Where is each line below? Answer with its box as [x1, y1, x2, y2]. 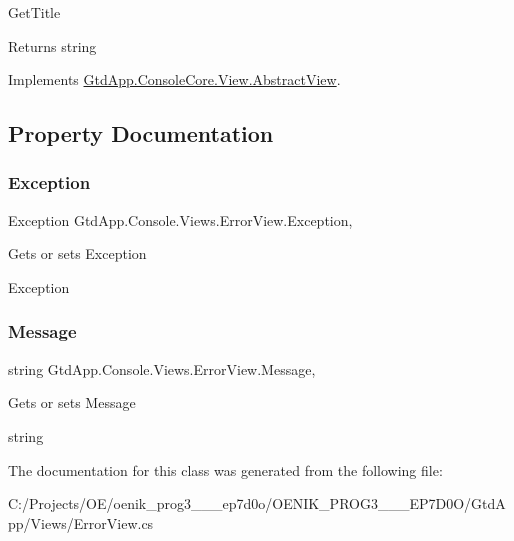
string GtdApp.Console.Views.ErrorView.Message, [8, 358, 316, 379]
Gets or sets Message [8, 392, 136, 413]
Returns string [8, 35, 97, 56]
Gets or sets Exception [8, 243, 147, 264]
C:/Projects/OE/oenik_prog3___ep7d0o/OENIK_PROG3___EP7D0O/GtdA [8, 493, 506, 514]
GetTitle [8, 2, 61, 22]
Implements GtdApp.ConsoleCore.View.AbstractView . [8, 69, 341, 90]
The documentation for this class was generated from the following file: [8, 459, 443, 480]
